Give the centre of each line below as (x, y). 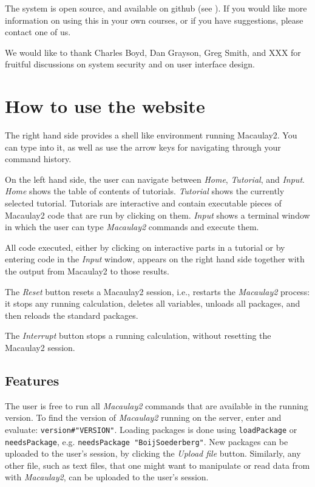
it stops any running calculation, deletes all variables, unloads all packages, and (153, 303)
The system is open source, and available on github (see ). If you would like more (156, 8)
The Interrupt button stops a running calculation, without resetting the (138, 335)
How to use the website (105, 106)
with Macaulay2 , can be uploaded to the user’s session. (107, 477)
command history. (38, 159)
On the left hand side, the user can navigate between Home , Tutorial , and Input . (155, 179)
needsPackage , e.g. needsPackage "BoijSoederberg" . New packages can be (147, 441)
